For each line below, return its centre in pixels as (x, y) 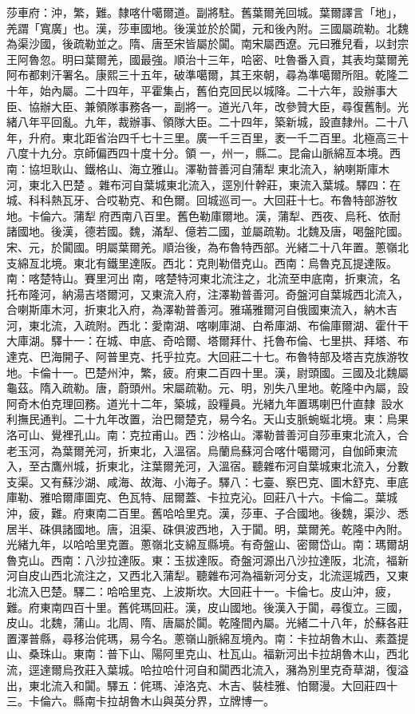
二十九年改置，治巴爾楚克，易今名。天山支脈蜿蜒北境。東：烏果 (241, 419)
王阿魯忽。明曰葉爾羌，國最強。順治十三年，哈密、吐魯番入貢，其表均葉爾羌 (207, 59)
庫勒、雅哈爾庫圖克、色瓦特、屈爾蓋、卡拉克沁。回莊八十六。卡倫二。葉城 (202, 497)
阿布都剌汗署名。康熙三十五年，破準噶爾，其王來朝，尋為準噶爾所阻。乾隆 (202, 75)
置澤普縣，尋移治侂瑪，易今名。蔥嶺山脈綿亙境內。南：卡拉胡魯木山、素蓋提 (207, 638)
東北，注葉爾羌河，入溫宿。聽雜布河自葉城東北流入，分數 (257, 466)
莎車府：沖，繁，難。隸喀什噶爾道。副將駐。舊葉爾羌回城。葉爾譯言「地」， (205, 12)
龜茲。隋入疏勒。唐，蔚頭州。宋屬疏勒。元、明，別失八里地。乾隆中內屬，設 (207, 388)
